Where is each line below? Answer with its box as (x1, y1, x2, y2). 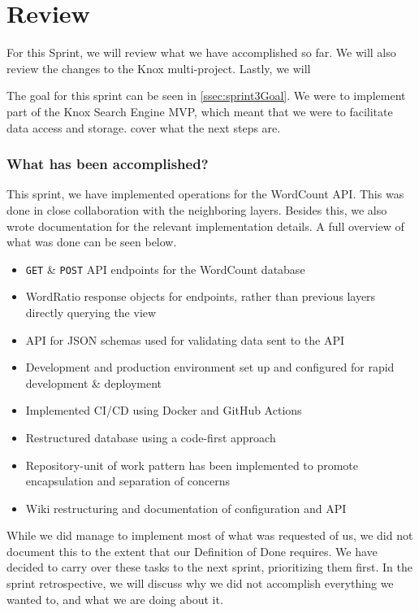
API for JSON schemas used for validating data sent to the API (25, 331, 344, 348)
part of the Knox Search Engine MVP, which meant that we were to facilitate (6, 102, 393, 120)
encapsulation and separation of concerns (25, 472, 230, 489)
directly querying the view (25, 303, 157, 320)
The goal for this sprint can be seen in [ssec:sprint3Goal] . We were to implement (6, 87, 406, 104)
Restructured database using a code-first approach (25, 428, 276, 446)
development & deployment (25, 374, 162, 391)
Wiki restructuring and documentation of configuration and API (25, 499, 347, 516)
